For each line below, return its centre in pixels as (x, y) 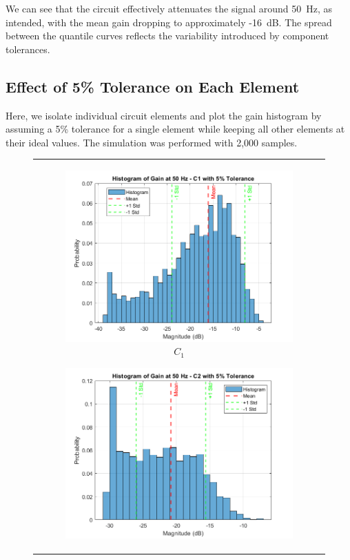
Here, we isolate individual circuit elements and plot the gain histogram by (164, 115)
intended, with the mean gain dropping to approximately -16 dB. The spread (169, 22)
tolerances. (28, 49)
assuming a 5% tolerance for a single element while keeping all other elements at (175, 129)
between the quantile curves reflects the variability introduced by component (167, 36)
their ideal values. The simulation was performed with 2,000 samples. (152, 142)
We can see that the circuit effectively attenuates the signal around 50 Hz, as (169, 8)
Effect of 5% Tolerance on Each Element (153, 86)
